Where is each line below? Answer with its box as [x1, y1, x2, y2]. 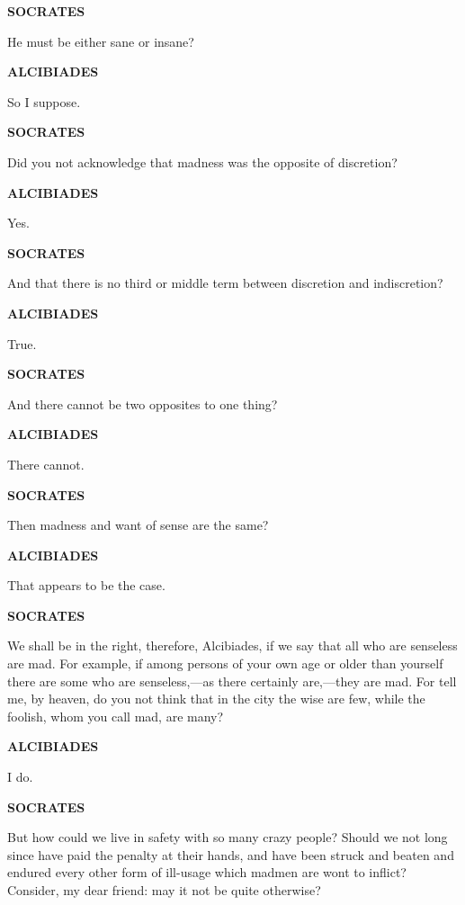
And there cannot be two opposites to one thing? [7, 394, 278, 413]
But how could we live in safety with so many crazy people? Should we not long [7, 828, 448, 847]
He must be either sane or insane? [7, 31, 194, 50]
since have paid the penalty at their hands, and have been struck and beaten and [7, 845, 454, 864]
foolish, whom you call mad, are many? [7, 706, 224, 725]
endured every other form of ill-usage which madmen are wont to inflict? [7, 863, 407, 882]
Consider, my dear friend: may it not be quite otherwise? [7, 881, 321, 899]
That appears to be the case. [7, 576, 165, 595]
